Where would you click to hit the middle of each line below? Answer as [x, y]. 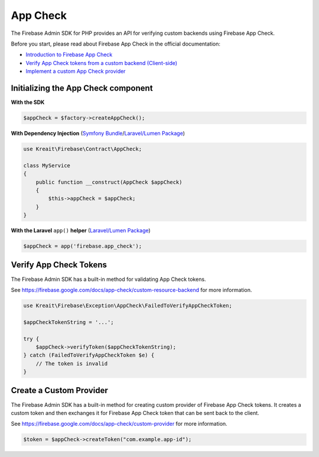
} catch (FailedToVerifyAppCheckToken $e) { [89, 355]
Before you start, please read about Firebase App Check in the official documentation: [116, 44]
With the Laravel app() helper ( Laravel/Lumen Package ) [81, 231]
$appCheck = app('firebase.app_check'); [82, 246]
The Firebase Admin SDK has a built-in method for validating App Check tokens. [108, 279]
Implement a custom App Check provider [76, 72]
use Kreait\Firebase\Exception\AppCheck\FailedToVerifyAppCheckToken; [128, 305]
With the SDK [28, 102]
